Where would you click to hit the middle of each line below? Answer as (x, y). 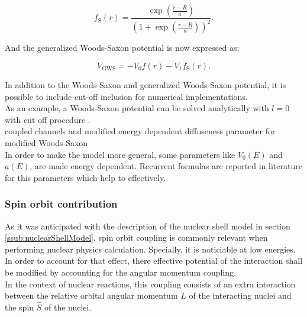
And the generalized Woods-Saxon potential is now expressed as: (122, 48)
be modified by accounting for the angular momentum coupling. (120, 272)
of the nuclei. (68, 307)
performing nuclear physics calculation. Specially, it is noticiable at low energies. (150, 249)
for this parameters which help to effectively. (85, 177)
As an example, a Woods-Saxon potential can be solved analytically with (137, 108)
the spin (20, 307)
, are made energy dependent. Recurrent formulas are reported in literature (166, 166)
